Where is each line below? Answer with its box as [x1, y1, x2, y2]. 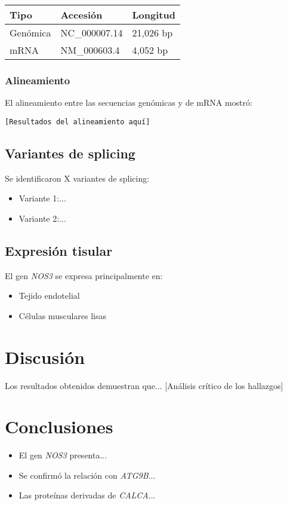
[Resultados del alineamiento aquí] [5, 117, 150, 126]
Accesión [60, 8, 103, 22]
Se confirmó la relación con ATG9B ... [18, 469, 156, 481]
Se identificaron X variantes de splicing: [5, 172, 150, 184]
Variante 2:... [18, 212, 66, 224]
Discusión [5, 344, 85, 369]
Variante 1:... [18, 192, 66, 204]
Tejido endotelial [18, 289, 80, 302]
